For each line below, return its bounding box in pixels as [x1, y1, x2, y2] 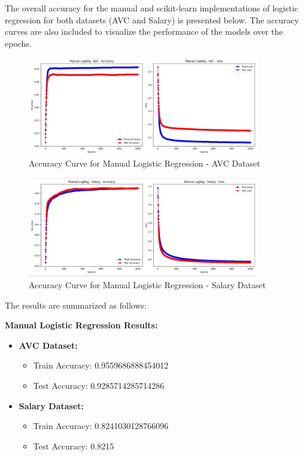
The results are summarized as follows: [5, 298, 147, 311]
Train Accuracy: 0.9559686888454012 [33, 359, 169, 372]
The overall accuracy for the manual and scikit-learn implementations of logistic [5, 2, 298, 14]
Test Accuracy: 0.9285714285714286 [33, 379, 165, 391]
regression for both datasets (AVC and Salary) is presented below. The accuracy [5, 13, 299, 26]
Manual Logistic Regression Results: [5, 319, 158, 331]
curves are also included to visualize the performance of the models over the [5, 25, 283, 38]
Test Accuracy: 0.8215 [33, 439, 114, 452]
